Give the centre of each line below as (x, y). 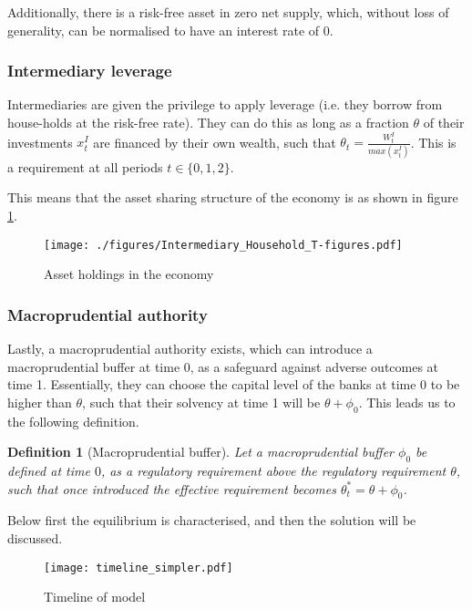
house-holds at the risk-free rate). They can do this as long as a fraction (208, 122)
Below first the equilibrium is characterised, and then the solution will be (212, 520)
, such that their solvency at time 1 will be (201, 402)
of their (444, 122)
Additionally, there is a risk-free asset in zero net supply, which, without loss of (228, 12)
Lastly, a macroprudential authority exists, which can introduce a (190, 349)
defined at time (49, 470)
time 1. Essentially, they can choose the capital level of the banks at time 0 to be (234, 384)
